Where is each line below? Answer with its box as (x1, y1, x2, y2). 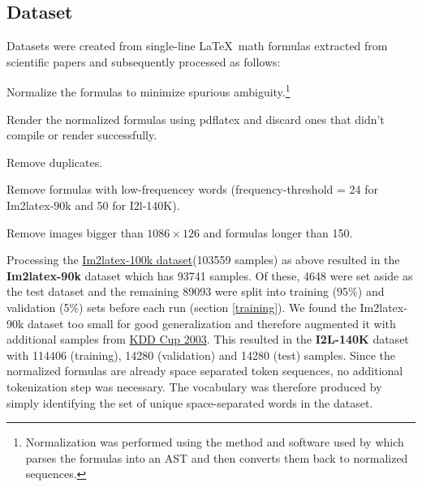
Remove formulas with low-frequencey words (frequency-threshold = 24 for (6, 181, 378, 198)
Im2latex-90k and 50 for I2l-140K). (6, 197, 180, 214)
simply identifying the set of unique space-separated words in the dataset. (6, 394, 373, 411)
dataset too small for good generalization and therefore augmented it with (28, 314, 396, 331)
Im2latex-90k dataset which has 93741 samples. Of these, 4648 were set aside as (6, 267, 413, 284)
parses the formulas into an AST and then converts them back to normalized (25, 449, 408, 466)
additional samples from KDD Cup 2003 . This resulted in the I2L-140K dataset (6, 331, 409, 348)
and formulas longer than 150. (203, 224, 353, 241)
